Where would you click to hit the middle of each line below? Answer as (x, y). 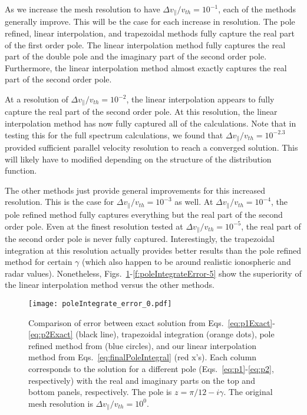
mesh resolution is (61, 403)
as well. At (194, 202)
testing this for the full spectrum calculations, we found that (114, 135)
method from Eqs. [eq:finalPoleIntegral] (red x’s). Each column (143, 357)
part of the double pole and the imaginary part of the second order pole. (136, 56)
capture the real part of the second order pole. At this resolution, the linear (141, 112)
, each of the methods (257, 9)
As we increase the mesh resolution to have (82, 9)
